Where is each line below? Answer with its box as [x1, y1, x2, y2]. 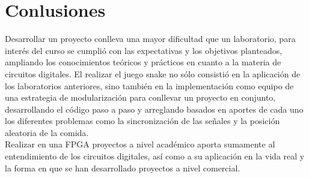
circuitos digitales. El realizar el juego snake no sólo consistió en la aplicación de [5, 67, 301, 80]
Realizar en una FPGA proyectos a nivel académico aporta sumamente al [5, 138, 275, 150]
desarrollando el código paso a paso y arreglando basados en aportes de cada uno [5, 102, 304, 115]
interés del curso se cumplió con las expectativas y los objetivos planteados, [5, 44, 283, 56]
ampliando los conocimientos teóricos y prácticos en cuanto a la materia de [5, 56, 281, 68]
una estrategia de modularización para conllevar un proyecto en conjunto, [5, 91, 276, 104]
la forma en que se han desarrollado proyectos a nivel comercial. [5, 161, 240, 174]
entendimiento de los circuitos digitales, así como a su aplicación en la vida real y [5, 150, 305, 162]
